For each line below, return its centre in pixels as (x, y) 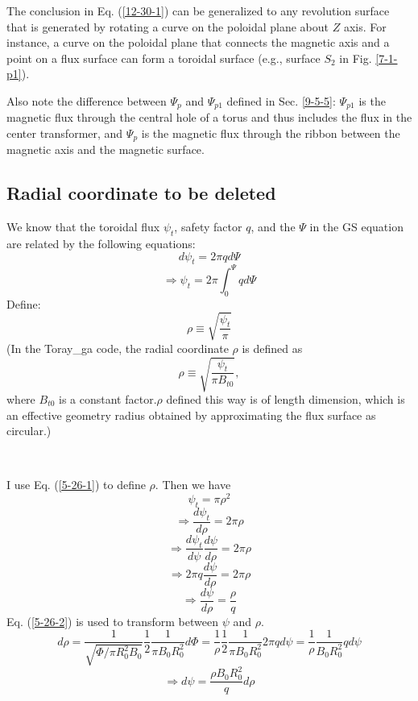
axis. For (365, 26)
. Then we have (193, 485)
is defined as (272, 348)
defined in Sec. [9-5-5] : (281, 100)
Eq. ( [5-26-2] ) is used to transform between (113, 621)
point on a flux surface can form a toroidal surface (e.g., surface (163, 58)
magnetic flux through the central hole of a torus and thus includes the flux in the (209, 117)
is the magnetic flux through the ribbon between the (271, 133)
